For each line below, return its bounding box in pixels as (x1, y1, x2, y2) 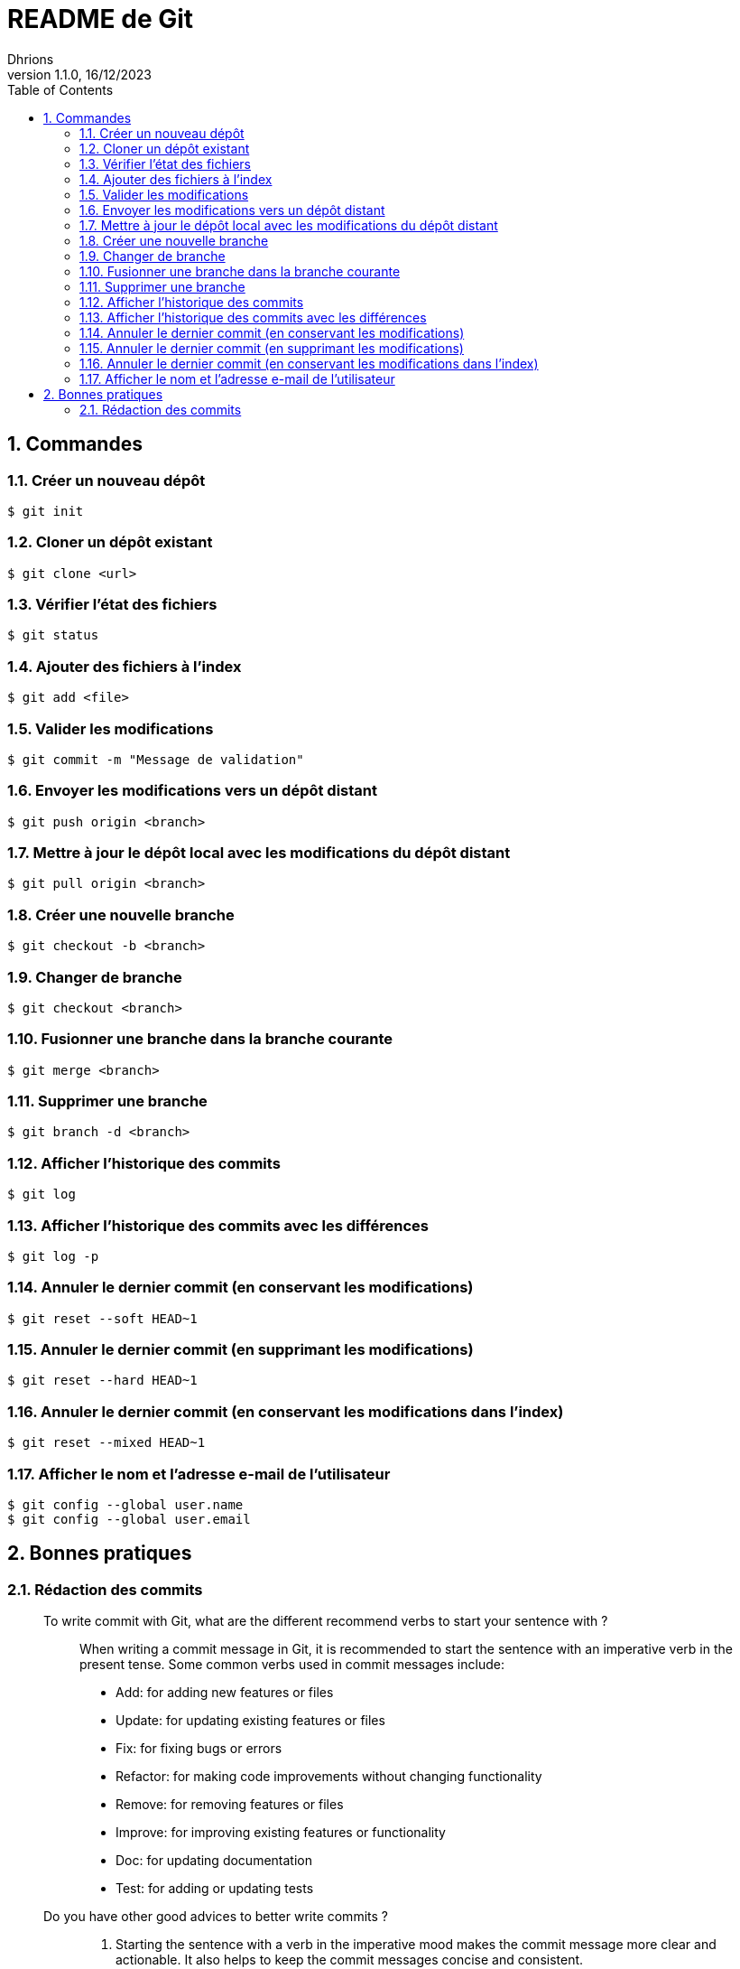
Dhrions (7, 51, 54, 67)
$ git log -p (7, 1248, 99, 1264)
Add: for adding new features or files (116, 1684, 334, 1701)
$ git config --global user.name (7, 1497, 244, 1512)
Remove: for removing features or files (116, 1796, 344, 1813)
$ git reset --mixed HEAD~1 (7, 1435, 206, 1451)
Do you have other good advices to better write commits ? (43, 1908, 388, 1925)
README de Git (7, 4, 194, 34)
